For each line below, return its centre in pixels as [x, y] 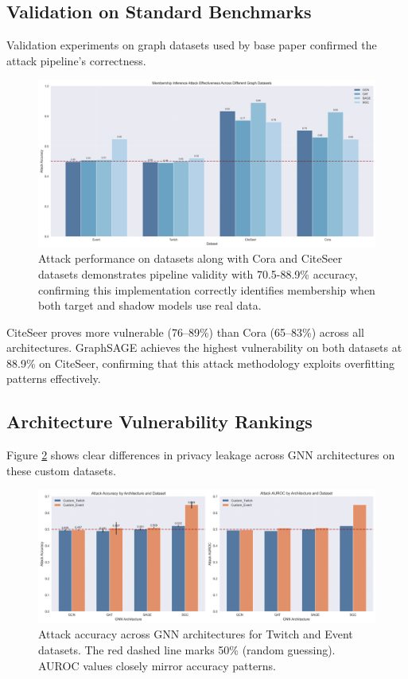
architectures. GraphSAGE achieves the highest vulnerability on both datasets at [204, 347]
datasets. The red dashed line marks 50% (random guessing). [187, 649]
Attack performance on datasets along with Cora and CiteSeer [190, 258]
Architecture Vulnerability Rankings [159, 421]
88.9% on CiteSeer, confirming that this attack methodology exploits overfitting [200, 363]
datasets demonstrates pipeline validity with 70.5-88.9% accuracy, [198, 273]
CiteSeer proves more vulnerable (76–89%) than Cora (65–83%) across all [185, 332]
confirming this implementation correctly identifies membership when [207, 289]
